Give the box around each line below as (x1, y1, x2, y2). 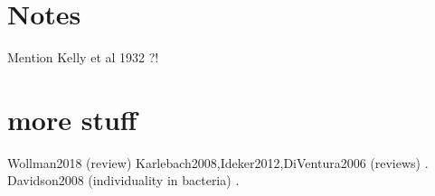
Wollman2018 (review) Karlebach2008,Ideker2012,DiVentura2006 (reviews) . (7, 153, 429, 172)
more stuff (7, 100, 137, 137)
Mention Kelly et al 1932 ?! (7, 48, 159, 67)
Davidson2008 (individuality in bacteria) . (7, 171, 240, 190)
